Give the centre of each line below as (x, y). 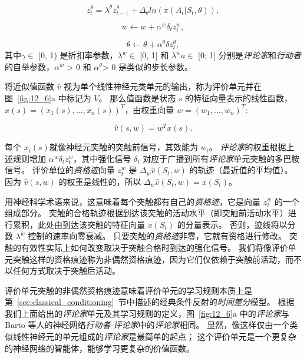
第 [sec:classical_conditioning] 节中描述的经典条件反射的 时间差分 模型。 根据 (150, 302)
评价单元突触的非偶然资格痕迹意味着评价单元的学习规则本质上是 (128, 290)
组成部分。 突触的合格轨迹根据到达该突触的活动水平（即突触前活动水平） (146, 213)
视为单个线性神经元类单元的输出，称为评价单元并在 (163, 86)
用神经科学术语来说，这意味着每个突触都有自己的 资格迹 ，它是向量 (133, 201)
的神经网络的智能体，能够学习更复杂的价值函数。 (100, 348)
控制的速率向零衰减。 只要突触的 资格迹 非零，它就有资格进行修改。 (157, 236)
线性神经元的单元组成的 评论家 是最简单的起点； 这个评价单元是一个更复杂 (154, 337)
